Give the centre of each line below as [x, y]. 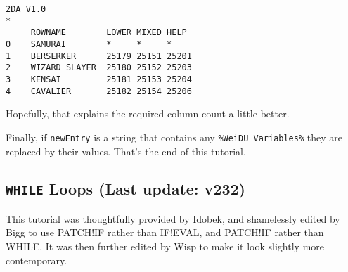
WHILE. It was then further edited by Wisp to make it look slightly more [165, 246]
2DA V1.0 [26, 9]
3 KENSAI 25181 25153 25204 [99, 79]
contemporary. [37, 260]
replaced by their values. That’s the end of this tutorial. [126, 151]
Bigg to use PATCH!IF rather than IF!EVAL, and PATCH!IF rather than [165, 232]
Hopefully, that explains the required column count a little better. [148, 114]
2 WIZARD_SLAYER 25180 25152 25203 [99, 68]
